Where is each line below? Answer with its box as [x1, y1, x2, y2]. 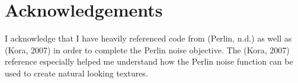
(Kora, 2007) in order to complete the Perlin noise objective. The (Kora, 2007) [5, 43, 290, 56]
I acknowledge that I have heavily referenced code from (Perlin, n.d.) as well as [5, 32, 292, 44]
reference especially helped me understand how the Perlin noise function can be [5, 55, 293, 68]
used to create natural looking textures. [5, 66, 148, 79]
